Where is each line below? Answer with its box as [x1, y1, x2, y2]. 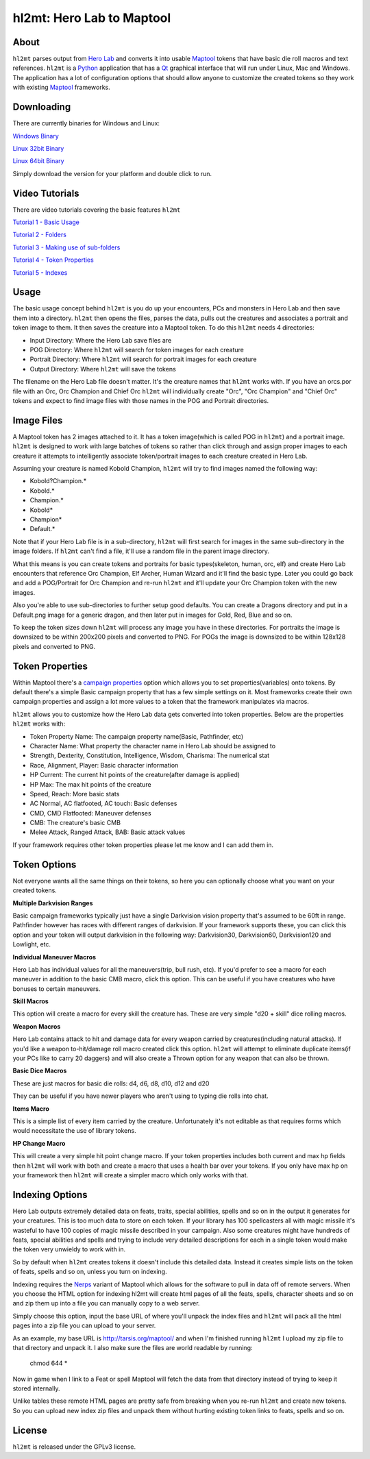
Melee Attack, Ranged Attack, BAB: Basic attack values [29, 828, 186, 836]
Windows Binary [12, 132, 59, 140]
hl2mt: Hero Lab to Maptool [12, 10, 171, 25]
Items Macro [12, 1104, 49, 1113]
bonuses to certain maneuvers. [12, 984, 101, 993]
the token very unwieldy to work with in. [12, 1245, 126, 1253]
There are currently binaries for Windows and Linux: [12, 119, 160, 127]
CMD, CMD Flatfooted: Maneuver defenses [29, 809, 151, 817]
